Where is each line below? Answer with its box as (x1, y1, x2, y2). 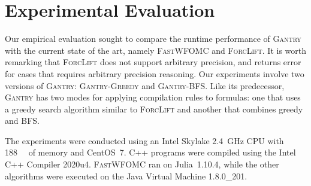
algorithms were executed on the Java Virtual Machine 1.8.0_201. (5, 169, 247, 182)
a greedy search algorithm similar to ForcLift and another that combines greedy (5, 102, 303, 115)
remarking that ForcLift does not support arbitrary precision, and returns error (5, 56, 301, 68)
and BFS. (5, 114, 40, 127)
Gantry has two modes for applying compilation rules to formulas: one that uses (5, 91, 301, 103)
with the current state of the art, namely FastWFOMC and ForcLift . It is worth (5, 44, 307, 56)
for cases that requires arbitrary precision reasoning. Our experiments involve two (5, 67, 304, 80)
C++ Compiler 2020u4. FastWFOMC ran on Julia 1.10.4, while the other (5, 158, 279, 170)
